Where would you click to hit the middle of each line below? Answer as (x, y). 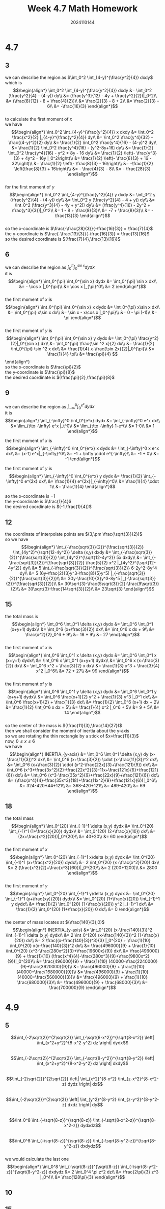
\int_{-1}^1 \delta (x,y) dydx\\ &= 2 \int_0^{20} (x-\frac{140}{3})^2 (71, 935)
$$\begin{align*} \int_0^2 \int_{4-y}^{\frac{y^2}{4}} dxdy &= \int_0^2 (82, 90)
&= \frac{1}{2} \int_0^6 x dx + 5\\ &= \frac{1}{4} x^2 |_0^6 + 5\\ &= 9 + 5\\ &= (82, 707)
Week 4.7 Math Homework (82, 9)
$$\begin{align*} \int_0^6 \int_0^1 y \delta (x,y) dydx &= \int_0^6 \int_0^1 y (82, 692)
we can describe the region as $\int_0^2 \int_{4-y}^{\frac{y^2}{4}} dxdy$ (79, 77)
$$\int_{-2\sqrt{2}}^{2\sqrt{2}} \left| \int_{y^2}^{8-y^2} (61, 1099)
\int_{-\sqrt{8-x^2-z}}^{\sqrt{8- (124, 1120)
